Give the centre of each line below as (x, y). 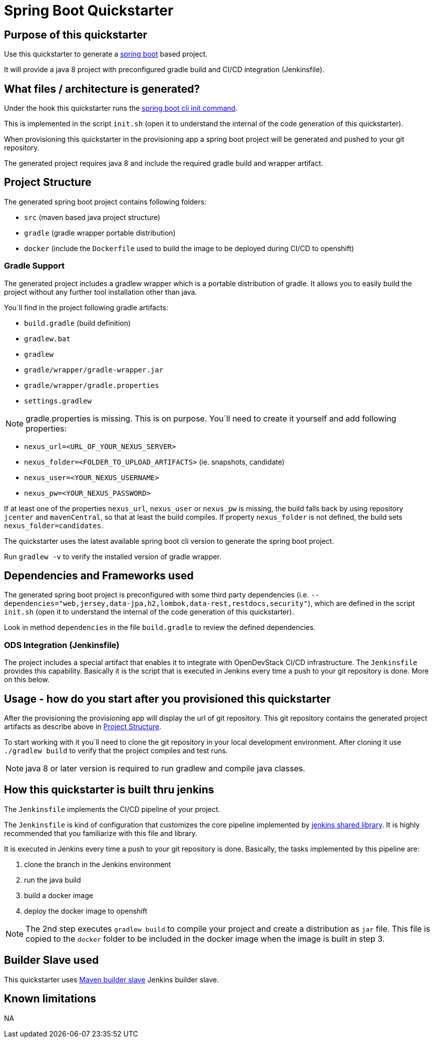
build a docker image (59, 895)
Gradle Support (35, 266)
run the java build (53, 880)
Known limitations (50, 999)
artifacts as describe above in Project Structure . (83, 727)
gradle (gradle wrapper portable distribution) (100, 233)
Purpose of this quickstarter (76, 35)
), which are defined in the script (361, 603)
